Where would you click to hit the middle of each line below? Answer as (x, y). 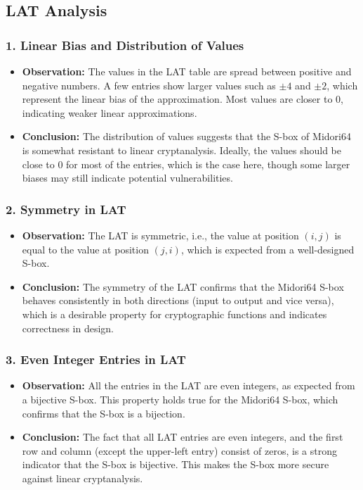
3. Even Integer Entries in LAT (96, 359)
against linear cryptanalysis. (82, 478)
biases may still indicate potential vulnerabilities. (127, 178)
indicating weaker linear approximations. (110, 112)
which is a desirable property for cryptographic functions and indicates (174, 314)
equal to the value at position (85, 249)
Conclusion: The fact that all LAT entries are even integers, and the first (183, 437)
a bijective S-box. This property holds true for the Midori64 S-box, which (180, 399)
